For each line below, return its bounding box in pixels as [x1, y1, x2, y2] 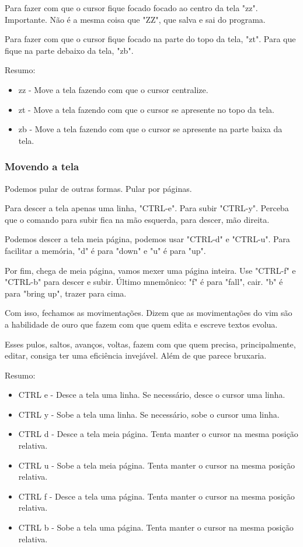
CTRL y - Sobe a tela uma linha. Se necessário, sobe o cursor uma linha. [18, 408, 280, 420]
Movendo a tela [5, 159, 79, 174]
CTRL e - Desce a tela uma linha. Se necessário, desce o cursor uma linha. [18, 388, 285, 401]
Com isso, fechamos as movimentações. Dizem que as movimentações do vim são [5, 307, 292, 319]
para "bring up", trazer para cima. [5, 287, 127, 299]
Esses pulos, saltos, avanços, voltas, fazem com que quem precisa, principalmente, [5, 338, 296, 350]
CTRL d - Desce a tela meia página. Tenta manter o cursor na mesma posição [18, 428, 298, 440]
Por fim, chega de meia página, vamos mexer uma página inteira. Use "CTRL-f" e [5, 264, 296, 276]
